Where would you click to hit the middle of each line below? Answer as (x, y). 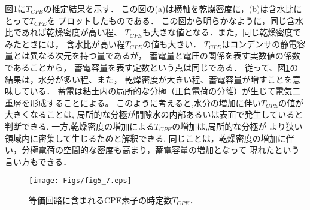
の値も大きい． (172, 43)
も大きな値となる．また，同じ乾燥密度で (222, 32)
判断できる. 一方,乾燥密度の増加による (80, 126)
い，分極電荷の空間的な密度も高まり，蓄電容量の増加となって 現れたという (152, 150)
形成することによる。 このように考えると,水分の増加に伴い (145, 102)
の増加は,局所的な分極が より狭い (237, 126)
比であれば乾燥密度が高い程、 (63, 32)
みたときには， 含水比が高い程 (65, 43)
